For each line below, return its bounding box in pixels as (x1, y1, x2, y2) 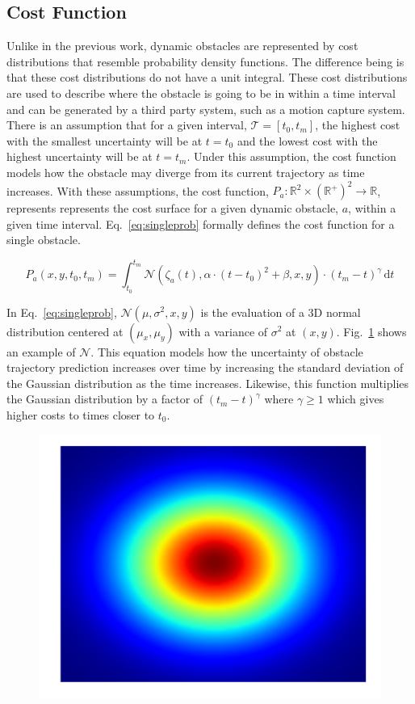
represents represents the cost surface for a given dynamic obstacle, (6, 200, 338, 217)
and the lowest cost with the (237, 132, 378, 149)
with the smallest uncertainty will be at (6, 132, 203, 149)
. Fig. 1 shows (336, 322, 407, 339)
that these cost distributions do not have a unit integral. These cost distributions (6, 69, 408, 86)
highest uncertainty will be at (6, 148, 153, 165)
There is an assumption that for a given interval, (6, 116, 247, 133)
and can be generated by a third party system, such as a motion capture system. (6, 100, 405, 117)
